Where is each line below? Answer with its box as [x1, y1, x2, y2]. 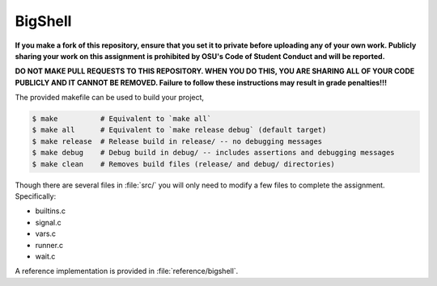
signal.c [35, 217, 62, 227]
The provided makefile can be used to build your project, [15, 93, 205, 103]
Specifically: [15, 191, 57, 201]
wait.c [35, 251, 56, 261]
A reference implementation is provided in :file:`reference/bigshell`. [15, 267, 239, 276]
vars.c [35, 229, 57, 238]
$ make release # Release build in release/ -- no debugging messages [32, 137, 323, 145]
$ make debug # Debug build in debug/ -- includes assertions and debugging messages [32, 148, 396, 158]
